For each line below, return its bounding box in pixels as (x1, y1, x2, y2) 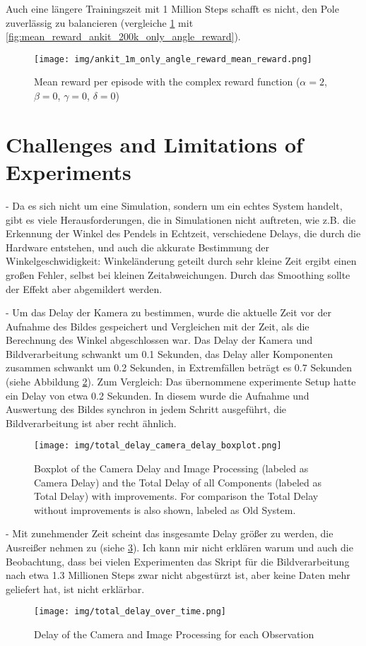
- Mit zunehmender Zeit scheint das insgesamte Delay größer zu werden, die (6, 526, 333, 541)
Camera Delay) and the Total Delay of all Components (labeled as (34, 474, 321, 489)
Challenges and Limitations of (6, 129, 303, 158)
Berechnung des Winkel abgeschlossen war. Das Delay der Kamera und (6, 333, 313, 347)
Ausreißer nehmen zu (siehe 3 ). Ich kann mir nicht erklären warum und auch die (6, 540, 353, 555)
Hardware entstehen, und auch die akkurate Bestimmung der (6, 239, 270, 254)
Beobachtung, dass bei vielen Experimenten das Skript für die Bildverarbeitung (6, 554, 350, 568)
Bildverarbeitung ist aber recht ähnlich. (6, 415, 177, 430)
